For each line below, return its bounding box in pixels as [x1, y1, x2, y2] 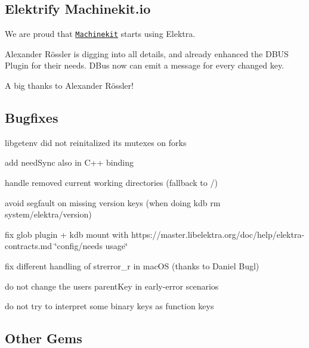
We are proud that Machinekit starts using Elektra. [5, 27, 196, 40]
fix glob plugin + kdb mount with [5, 228, 129, 240]
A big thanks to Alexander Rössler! [5, 79, 134, 92]
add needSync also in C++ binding [5, 156, 134, 169]
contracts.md [5, 240, 52, 252]
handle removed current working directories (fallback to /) [5, 176, 218, 189]
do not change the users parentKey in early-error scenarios [5, 279, 219, 292]
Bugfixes [5, 108, 58, 127]
